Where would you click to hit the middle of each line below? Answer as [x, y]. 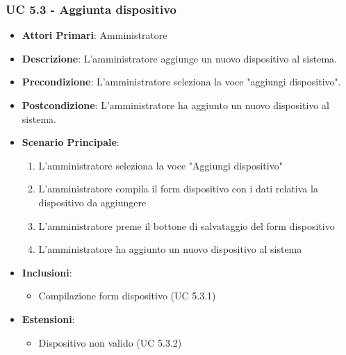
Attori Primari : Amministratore [94, 35]
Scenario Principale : [71, 142]
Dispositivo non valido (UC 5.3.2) [110, 342]
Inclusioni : [47, 272]
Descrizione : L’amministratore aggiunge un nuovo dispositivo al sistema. [179, 58]
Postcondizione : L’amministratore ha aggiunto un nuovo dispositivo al [175, 105]
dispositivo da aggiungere [92, 202]
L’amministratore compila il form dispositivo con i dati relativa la [178, 189]
